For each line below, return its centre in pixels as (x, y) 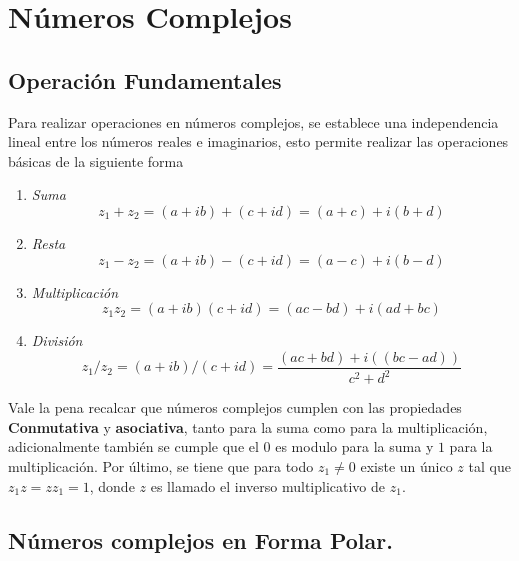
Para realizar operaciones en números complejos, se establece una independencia (253, 121)
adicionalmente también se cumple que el (133, 446)
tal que (489, 465)
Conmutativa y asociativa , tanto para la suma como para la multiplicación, (248, 426)
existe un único (406, 465)
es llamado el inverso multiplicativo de (268, 485)
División (57, 340)
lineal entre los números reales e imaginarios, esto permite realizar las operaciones (258, 141)
